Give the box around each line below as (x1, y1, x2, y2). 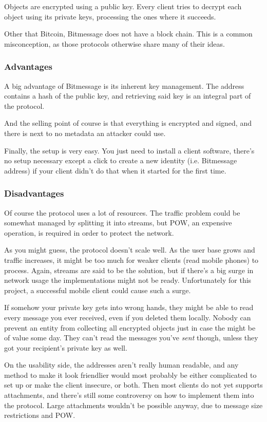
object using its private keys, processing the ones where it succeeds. (4, 11, 216, 22)
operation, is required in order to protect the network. (4, 227, 174, 238)
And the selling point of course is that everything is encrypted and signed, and (4, 118, 252, 128)
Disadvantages (4, 187, 64, 200)
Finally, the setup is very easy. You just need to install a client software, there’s (4, 145, 255, 156)
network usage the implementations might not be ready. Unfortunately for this (4, 275, 252, 285)
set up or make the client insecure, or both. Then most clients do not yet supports (4, 379, 263, 390)
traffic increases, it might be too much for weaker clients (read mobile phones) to (4, 254, 259, 265)
